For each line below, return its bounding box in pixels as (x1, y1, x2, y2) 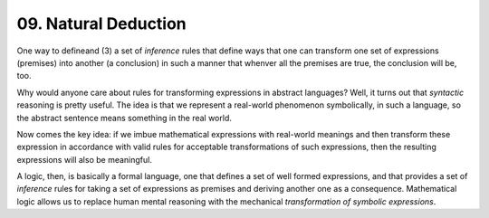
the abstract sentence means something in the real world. (16, 112, 233, 123)
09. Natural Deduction (16, 14, 187, 33)
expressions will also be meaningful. (16, 154, 153, 165)
